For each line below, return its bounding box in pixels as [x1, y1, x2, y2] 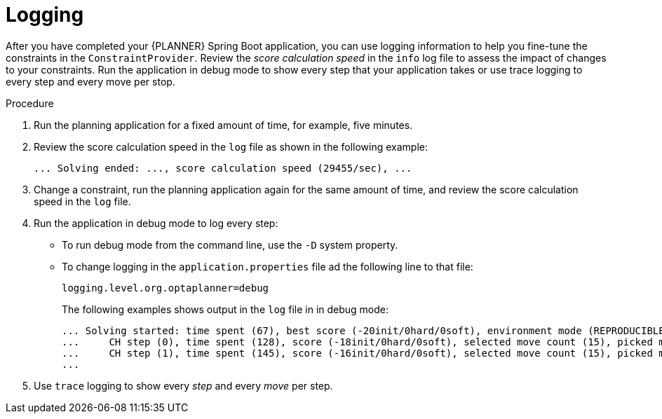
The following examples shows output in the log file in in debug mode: [62, 303, 389, 315]
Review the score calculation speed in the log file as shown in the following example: [34, 140, 428, 153]
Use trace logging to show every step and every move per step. [34, 379, 333, 392]
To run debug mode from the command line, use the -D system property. [62, 238, 398, 251]
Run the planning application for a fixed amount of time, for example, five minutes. [34, 118, 413, 131]
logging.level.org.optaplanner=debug [62, 282, 269, 294]
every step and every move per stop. [6, 75, 175, 88]
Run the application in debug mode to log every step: [34, 217, 278, 229]
